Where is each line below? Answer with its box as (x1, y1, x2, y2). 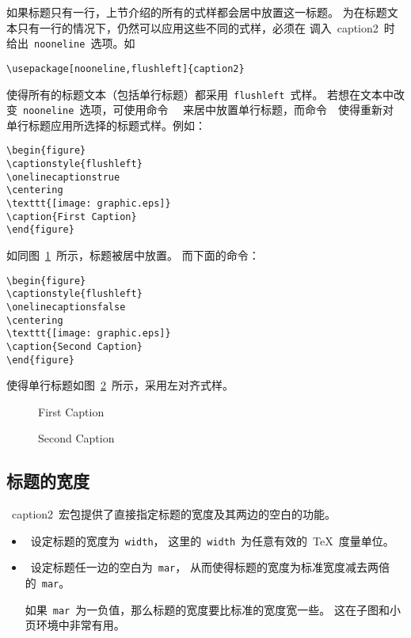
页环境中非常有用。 (25, 617, 125, 633)
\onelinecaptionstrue (6, 171, 120, 183)
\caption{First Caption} (6, 211, 137, 222)
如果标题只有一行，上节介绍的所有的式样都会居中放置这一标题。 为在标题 (6, 4, 387, 20)
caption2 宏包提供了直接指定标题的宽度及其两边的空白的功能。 (12, 506, 337, 522)
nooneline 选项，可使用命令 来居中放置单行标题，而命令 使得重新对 (23, 101, 394, 118)
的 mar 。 (25, 575, 70, 591)
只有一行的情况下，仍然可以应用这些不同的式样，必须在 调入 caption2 (17, 19, 379, 36)
